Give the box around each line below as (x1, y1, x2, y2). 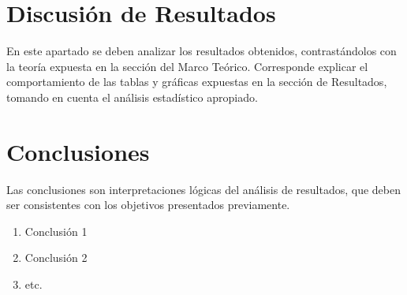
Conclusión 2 (24, 249, 88, 266)
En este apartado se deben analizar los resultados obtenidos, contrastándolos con (6, 43, 397, 59)
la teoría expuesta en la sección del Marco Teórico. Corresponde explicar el (6, 58, 368, 74)
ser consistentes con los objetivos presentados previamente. (6, 196, 290, 213)
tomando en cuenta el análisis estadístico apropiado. (6, 88, 258, 105)
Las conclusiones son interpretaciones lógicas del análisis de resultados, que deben (6, 181, 401, 197)
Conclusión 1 (24, 222, 88, 239)
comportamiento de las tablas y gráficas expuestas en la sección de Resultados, (6, 73, 387, 90)
